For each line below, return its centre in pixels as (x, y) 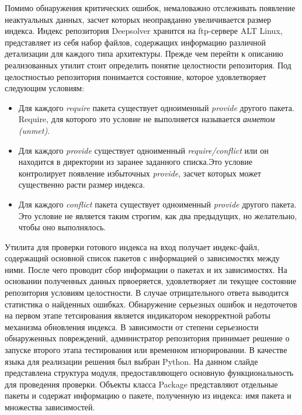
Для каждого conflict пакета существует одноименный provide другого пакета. (157, 204)
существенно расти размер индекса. (82, 184)
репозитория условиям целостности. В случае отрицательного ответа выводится (147, 293)
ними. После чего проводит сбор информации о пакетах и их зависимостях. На (146, 269)
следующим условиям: (45, 88)
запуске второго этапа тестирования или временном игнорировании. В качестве (146, 350)
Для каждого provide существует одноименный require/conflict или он (143, 150)
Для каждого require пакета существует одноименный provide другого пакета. (156, 107)
